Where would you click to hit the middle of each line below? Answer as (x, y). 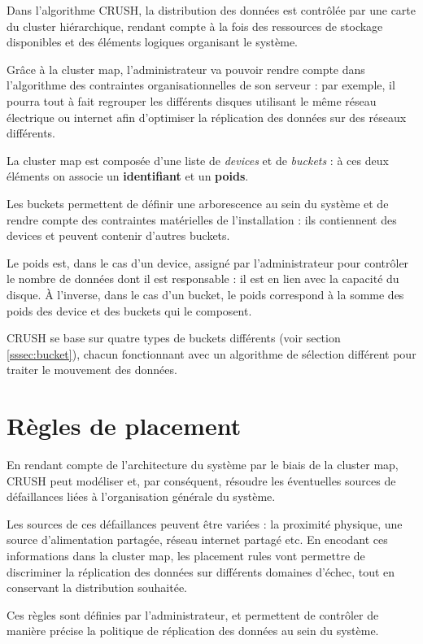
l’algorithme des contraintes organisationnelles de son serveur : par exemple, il (201, 85)
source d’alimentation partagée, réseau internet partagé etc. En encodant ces (197, 540)
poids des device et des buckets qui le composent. (129, 310)
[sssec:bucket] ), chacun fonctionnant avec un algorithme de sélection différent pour (211, 353)
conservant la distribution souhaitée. (97, 587)
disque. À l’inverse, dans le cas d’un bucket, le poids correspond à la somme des (205, 294)
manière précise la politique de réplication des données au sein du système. (193, 631)
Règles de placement (124, 426)
